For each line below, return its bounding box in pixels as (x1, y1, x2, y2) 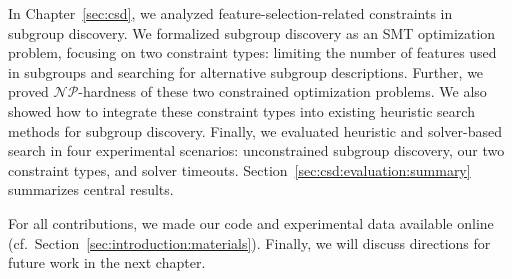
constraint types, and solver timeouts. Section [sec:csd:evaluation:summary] (8, 159, 471, 180)
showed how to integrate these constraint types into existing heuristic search (8, 100, 475, 121)
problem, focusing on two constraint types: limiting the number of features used (8, 42, 497, 63)
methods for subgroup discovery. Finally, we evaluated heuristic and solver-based (8, 120, 502, 141)
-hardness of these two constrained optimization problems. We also (78, 81, 487, 102)
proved (8, 81, 49, 102)
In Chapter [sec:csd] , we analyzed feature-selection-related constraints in (8, 3, 453, 23)
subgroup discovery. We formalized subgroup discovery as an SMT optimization (8, 22, 496, 43)
